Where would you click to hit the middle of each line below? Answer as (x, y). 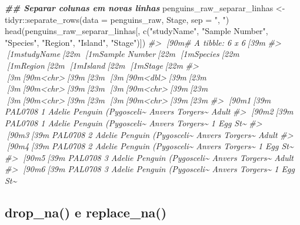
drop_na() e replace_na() (86, 212)
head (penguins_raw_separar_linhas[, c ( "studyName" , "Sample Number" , (136, 31)
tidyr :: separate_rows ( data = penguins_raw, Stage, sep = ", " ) (117, 19)
